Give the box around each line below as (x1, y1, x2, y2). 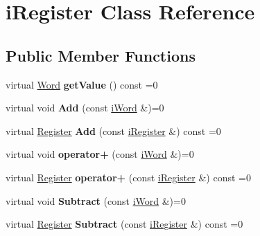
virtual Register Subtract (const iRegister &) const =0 (6, 217, 243, 231)
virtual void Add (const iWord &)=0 (6, 100, 164, 115)
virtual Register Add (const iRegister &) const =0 (6, 123, 221, 138)
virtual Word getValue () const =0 (6, 77, 158, 91)
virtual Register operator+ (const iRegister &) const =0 (6, 170, 251, 184)
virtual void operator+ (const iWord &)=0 (6, 147, 194, 161)
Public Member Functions (6, 44, 196, 66)
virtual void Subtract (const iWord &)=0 (6, 193, 186, 208)
